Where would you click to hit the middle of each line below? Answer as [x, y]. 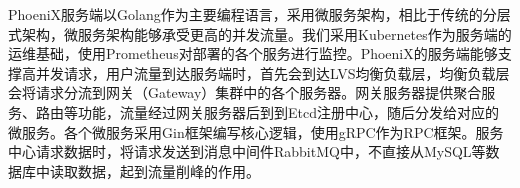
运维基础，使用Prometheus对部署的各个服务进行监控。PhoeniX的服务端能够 [253, 53]
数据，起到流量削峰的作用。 [168, 170]
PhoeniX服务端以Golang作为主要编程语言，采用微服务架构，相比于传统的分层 [259, 14]
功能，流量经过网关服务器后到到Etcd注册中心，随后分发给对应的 [288, 111]
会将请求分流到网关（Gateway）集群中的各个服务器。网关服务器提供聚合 [245, 92]
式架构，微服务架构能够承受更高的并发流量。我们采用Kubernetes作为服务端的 [260, 33]
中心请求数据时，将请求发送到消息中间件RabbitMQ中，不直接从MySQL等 [247, 151]
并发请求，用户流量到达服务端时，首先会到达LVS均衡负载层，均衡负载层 [272, 72]
